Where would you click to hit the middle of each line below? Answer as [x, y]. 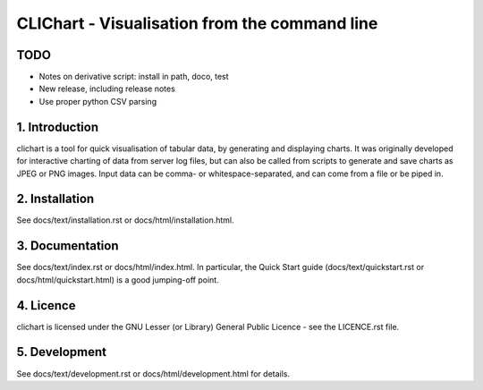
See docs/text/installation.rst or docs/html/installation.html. [125, 220]
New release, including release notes [107, 89]
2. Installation [55, 199]
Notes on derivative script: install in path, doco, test [134, 77]
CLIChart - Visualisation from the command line [197, 23]
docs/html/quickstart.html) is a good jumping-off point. [118, 280]
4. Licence [46, 305]
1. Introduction [57, 127]
